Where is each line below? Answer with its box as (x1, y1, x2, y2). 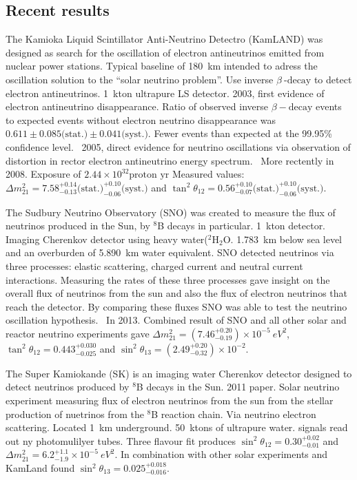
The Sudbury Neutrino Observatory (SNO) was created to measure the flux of (6, 205, 336, 219)
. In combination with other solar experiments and (114, 447, 328, 461)
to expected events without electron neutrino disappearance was (6, 112, 276, 127)
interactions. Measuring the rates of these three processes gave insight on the (6, 272, 330, 286)
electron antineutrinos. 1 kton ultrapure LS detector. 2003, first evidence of (6, 85, 325, 100)
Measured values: (172, 167, 245, 181)
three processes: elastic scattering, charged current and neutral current (6, 258, 303, 273)
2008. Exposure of (6, 167, 81, 181)
